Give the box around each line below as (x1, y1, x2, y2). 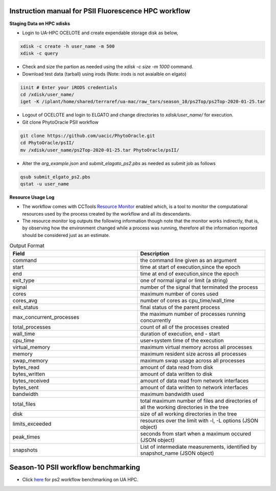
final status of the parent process (140, 303, 220, 311)
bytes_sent (12, 384, 39, 391)
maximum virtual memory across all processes (140, 343, 252, 350)
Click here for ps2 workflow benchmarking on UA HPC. (22, 477, 139, 483)
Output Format (9, 242, 44, 249)
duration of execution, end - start (140, 330, 220, 337)
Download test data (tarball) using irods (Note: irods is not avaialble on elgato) (22, 71, 187, 77)
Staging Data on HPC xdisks (9, 20, 70, 27)
